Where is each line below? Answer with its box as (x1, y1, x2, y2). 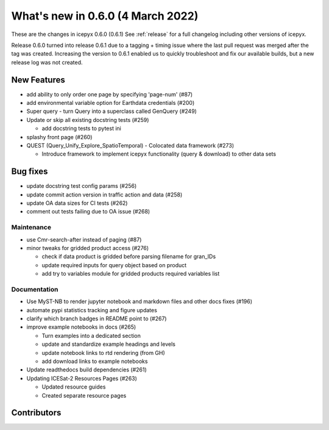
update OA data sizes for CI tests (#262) (26, 199, 128, 207)
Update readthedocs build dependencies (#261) (26, 366, 147, 373)
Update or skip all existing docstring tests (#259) (26, 116, 149, 123)
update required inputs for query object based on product (41, 261, 187, 268)
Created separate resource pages (41, 392, 127, 399)
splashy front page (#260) (26, 133, 93, 140)
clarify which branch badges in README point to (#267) (26, 315, 167, 323)
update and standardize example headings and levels (41, 340, 176, 348)
